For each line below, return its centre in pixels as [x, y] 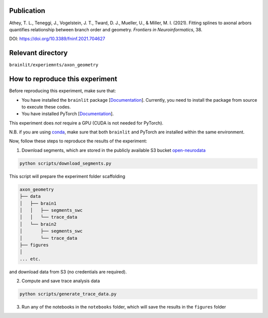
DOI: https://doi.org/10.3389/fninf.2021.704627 [57, 39]
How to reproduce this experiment [63, 79]
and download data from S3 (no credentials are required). [68, 272]
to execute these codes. [46, 107]
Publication [27, 11]
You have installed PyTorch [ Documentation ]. [68, 114]
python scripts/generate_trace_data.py [68, 294]
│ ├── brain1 [38, 203]
